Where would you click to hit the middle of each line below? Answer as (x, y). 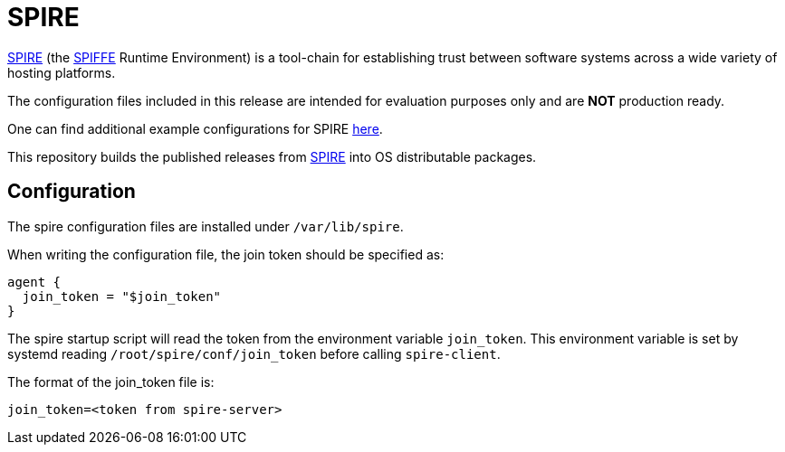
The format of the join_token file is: (111, 381)
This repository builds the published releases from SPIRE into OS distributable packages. (272, 156)
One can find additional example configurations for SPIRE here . (195, 128)
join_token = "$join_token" (122, 296)
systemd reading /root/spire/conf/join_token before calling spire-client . (254, 353)
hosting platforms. (62, 72)
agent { (34, 282)
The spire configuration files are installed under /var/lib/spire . (206, 226)
